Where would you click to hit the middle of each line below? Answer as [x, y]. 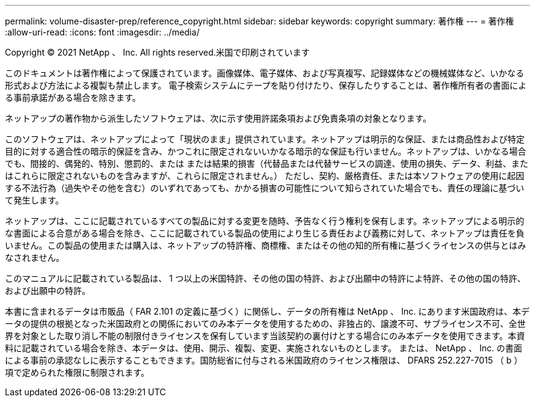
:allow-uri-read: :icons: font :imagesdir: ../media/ [102, 32]
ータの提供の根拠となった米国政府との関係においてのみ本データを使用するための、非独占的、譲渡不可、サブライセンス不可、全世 [265, 323]
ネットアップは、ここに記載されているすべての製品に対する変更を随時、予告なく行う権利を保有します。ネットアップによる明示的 [265, 221]
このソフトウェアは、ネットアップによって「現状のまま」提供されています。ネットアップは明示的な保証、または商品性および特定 [265, 139]
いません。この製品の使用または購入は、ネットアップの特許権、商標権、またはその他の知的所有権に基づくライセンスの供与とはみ [266, 245]
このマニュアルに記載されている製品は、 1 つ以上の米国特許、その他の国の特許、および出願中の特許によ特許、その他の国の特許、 [265, 278]
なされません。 [35, 258]
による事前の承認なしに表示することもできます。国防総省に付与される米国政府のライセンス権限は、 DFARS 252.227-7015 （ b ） [264, 360]
